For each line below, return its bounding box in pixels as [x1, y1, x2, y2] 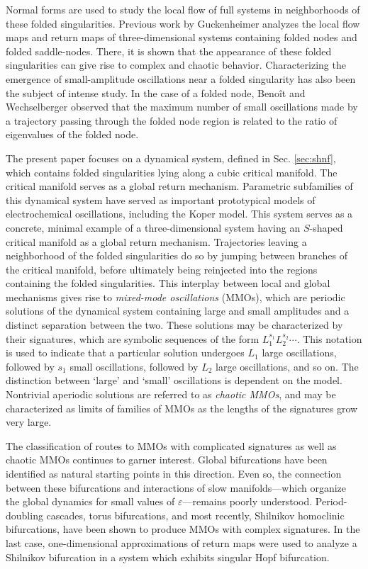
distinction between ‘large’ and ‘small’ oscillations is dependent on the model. [6, 373, 342, 388]
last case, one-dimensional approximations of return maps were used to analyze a [6, 535, 357, 550]
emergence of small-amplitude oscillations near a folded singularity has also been [6, 71, 356, 86]
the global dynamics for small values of [6, 494, 175, 509]
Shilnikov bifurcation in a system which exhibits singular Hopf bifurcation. [6, 549, 330, 564]
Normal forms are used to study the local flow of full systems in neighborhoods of [6, 2, 360, 16]
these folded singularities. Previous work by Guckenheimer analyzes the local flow [6, 16, 360, 30]
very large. [6, 415, 52, 429]
